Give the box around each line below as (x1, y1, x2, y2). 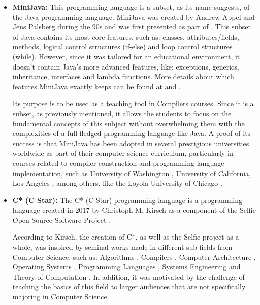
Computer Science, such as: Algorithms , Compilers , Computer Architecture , (12, 251, 256, 262)
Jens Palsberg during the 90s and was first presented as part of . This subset (12, 21, 251, 32)
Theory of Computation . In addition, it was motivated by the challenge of (12, 271, 245, 282)
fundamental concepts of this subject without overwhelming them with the (12, 118, 245, 128)
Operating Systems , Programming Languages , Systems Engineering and (12, 261, 241, 272)
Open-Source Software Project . (12, 214, 111, 225)
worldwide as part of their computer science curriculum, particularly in (12, 148, 234, 158)
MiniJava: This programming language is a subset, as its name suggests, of (12, 2, 250, 12)
